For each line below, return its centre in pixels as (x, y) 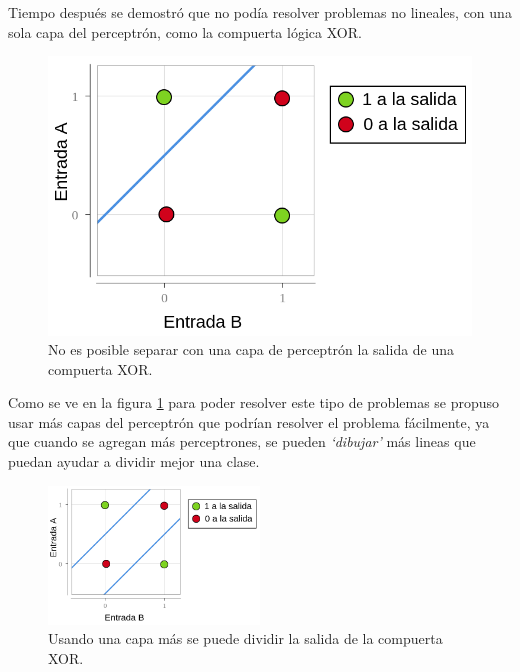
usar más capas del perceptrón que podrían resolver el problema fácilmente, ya (249, 421)
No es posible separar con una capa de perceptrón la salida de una (251, 349)
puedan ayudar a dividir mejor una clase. (134, 461)
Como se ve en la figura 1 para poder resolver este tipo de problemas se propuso (254, 402)
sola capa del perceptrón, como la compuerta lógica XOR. (185, 31)
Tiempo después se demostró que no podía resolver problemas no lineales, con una (260, 12)
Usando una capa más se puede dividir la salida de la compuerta (245, 638)
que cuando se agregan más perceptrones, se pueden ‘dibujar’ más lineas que (242, 441)
